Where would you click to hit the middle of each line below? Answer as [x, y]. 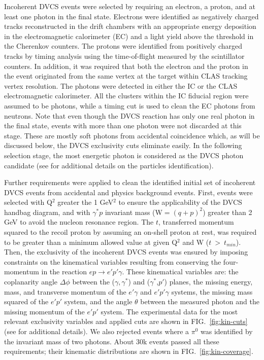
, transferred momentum [196, 222]
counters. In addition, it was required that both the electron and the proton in [126, 66]
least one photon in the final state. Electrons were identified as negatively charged [131, 16]
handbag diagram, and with [47, 212]
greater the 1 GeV [86, 202]
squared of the [26, 301]
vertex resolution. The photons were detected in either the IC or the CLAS [121, 85]
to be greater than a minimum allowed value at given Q [91, 242]
